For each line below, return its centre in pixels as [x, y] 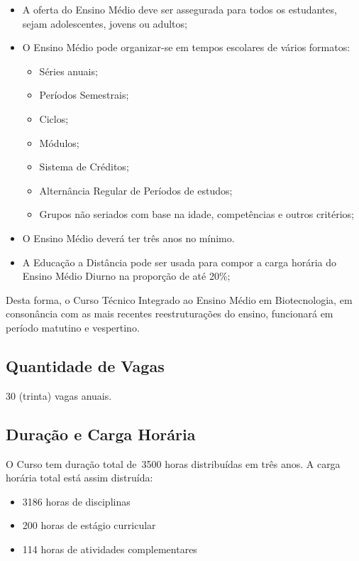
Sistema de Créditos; [84, 167]
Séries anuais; [68, 71]
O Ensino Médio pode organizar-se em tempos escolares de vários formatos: [186, 47]
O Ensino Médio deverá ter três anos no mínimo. [128, 238]
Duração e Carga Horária [101, 434]
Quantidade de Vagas [85, 365]
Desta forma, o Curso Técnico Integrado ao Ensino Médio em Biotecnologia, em [179, 299]
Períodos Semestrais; [84, 95]
